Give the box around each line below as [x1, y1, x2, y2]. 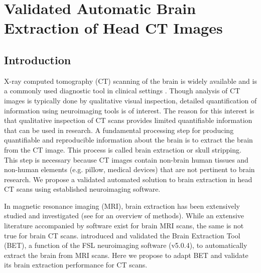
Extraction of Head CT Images [4, 18, 223, 38]
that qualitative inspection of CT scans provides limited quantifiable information [4, 115, 252, 125]
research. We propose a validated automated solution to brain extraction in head [4, 174, 252, 184]
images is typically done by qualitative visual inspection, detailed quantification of [4, 95, 257, 105]
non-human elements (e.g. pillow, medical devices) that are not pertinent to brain [4, 164, 255, 175]
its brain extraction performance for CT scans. [4, 259, 148, 270]
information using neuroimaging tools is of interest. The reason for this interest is [4, 105, 254, 115]
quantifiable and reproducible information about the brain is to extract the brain [4, 134, 253, 145]
